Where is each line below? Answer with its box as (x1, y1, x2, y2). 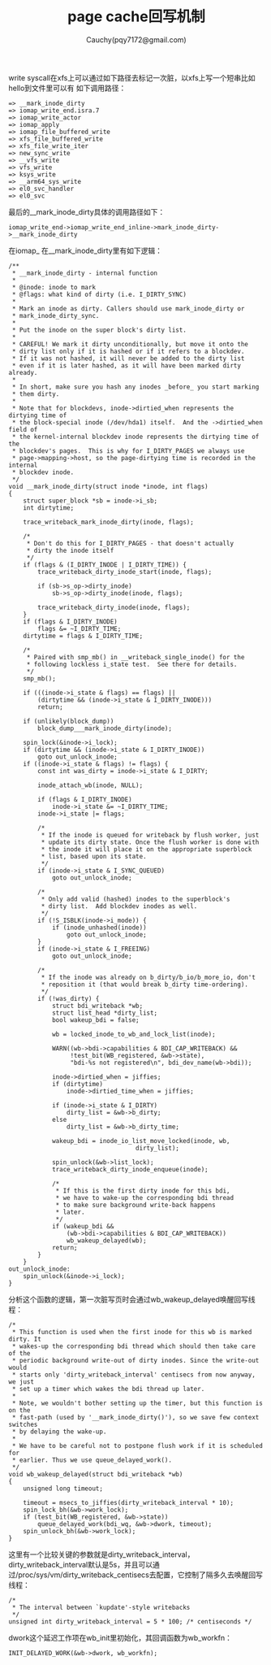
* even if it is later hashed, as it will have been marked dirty (11, 361, 242, 370)
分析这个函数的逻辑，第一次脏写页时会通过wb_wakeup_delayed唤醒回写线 (8, 1294, 256, 1304)
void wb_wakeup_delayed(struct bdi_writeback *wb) (8, 1470, 183, 1478)
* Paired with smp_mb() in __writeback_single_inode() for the (26, 653, 245, 661)
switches (8, 1420, 38, 1428)
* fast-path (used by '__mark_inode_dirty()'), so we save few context (11, 1413, 260, 1421)
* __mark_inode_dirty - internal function (11, 269, 158, 277)
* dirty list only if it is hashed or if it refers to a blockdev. (11, 347, 245, 355)
